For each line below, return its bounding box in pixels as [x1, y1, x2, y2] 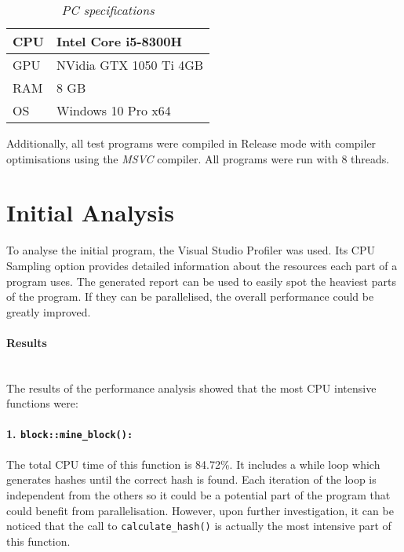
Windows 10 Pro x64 [56, 101, 171, 119]
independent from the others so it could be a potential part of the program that [6, 486, 391, 503]
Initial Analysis [6, 196, 174, 228]
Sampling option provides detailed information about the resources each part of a [6, 257, 398, 273]
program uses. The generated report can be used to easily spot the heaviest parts [6, 272, 396, 289]
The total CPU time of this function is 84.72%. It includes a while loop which [6, 455, 380, 472]
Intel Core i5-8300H [56, 32, 182, 50]
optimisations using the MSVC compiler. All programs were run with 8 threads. [6, 150, 390, 166]
